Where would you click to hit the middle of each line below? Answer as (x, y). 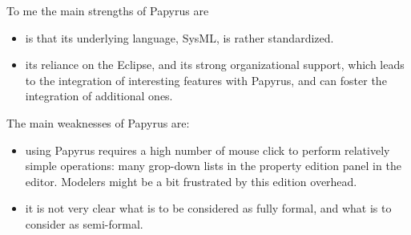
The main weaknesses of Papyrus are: (98, 122)
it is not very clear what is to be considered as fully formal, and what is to (208, 208)
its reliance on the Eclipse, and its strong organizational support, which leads (215, 65)
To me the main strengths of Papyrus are (108, 10)
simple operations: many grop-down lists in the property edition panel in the (213, 166)
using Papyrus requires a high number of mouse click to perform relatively (208, 150)
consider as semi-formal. (84, 223)
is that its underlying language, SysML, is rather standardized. (179, 37)
